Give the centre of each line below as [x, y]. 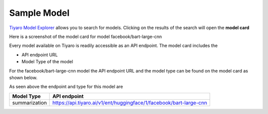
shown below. [23, 77]
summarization [30, 103]
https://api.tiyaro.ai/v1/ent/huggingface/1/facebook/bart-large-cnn [130, 103]
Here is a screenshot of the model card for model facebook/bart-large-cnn [86, 37]
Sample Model [39, 13]
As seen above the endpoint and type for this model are [66, 87]
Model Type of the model [47, 62]
